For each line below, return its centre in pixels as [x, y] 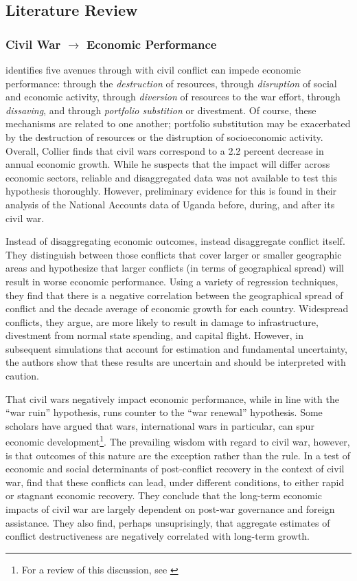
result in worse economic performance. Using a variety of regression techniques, [172, 281]
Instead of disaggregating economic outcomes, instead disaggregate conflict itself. [175, 241]
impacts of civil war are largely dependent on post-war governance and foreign [170, 509]
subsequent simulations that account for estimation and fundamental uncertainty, [176, 348]
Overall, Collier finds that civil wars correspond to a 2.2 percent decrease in [165, 150]
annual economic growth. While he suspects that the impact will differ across [168, 164]
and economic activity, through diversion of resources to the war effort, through [173, 97]
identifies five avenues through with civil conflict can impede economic [153, 69]
